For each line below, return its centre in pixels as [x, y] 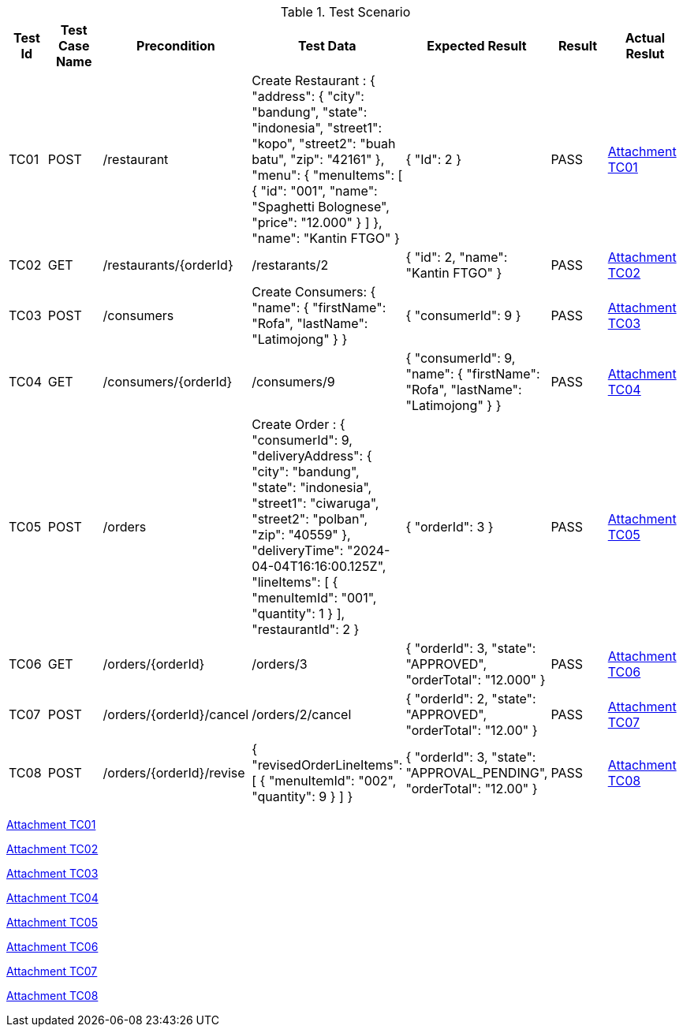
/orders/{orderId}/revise [174, 773]
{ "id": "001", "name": [315, 191]
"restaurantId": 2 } [306, 629]
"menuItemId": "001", [314, 598]
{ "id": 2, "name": [457, 257]
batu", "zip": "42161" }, [318, 159]
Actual [645, 38]
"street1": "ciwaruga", [315, 503]
